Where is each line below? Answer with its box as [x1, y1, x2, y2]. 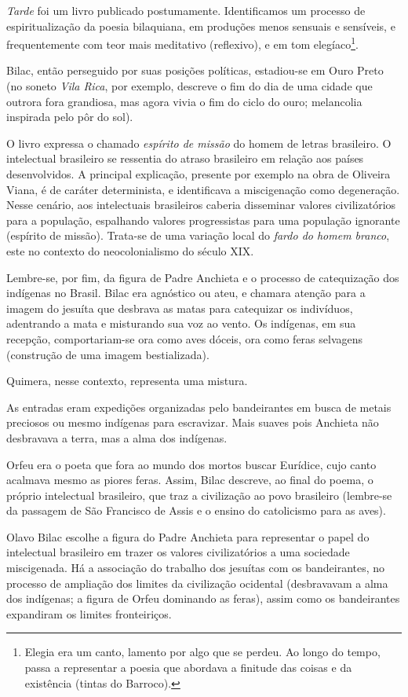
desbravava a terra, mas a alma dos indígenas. [6, 429, 228, 446]
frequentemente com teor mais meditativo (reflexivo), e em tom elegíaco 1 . [6, 34, 359, 52]
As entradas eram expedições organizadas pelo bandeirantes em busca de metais [6, 398, 392, 415]
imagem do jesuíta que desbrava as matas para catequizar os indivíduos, [6, 299, 353, 316]
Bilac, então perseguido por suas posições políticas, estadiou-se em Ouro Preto [6, 62, 384, 79]
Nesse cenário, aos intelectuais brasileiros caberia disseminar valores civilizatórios [6, 196, 396, 213]
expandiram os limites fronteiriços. [6, 605, 172, 622]
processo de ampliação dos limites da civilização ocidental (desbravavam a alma [6, 574, 388, 591]
